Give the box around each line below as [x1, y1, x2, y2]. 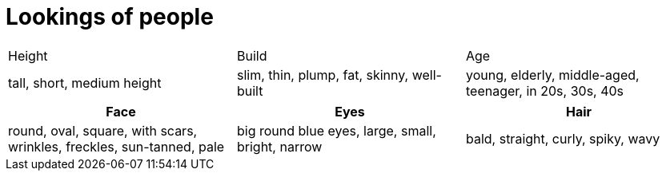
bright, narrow [236, 138, 323, 155]
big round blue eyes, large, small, [236, 122, 436, 139]
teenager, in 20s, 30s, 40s [465, 82, 624, 99]
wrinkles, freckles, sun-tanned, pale [8, 138, 225, 155]
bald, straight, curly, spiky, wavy [465, 130, 660, 147]
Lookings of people [6, 3, 214, 30]
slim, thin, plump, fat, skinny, [236, 66, 409, 83]
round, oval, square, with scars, [8, 122, 198, 139]
